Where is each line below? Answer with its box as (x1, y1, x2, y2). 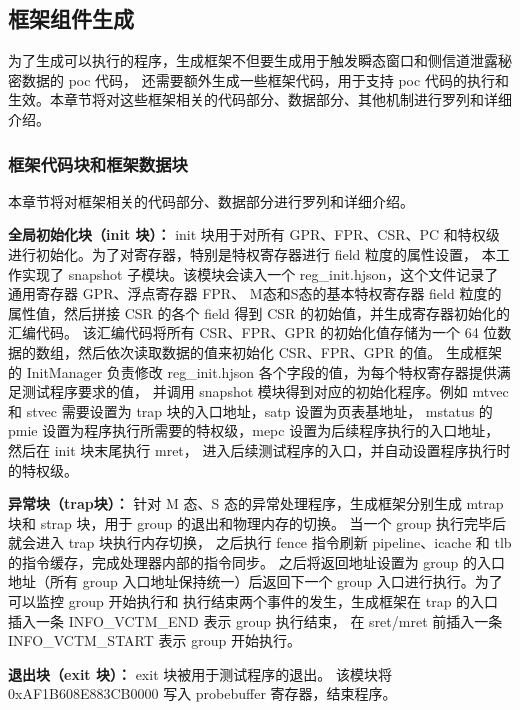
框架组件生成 (8, 3, 134, 34)
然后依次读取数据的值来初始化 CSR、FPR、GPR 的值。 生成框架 (77, 341, 502, 362)
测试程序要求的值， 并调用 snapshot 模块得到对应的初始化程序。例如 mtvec (21, 381, 509, 402)
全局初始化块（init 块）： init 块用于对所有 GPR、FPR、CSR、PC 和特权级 (8, 224, 500, 245)
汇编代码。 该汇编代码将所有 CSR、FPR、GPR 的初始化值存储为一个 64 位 (8, 322, 498, 343)
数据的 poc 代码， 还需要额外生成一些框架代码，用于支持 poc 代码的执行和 (21, 69, 509, 90)
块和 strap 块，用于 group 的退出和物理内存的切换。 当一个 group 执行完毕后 (8, 512, 506, 533)
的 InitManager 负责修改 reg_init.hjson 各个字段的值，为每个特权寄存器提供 (8, 361, 497, 382)
